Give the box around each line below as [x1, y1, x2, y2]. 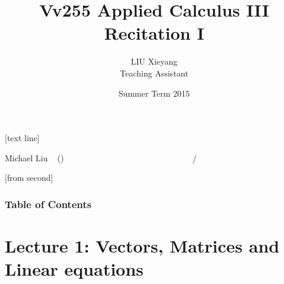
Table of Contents [5, 196, 92, 211]
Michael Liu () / [5, 151, 197, 164]
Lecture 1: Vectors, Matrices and [5, 233, 280, 257]
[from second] [5, 171, 53, 184]
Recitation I [104, 21, 205, 45]
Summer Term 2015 [118, 87, 190, 99]
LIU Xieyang [130, 55, 178, 68]
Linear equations [5, 257, 144, 281]
